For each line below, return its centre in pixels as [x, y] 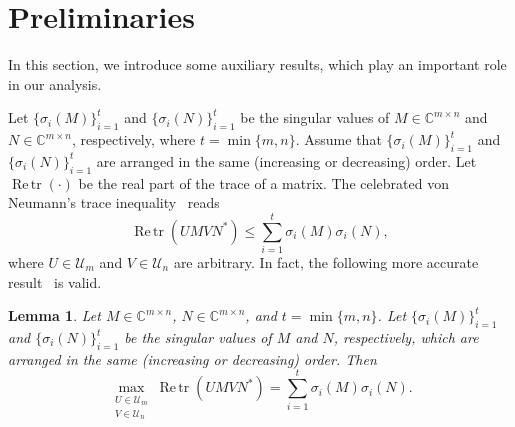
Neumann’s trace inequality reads [114, 202]
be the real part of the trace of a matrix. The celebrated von [263, 182]
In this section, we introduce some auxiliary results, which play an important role [257, 64]
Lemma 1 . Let [54, 315]
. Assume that [338, 139]
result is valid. [55, 281]
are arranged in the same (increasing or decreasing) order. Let [286, 160]
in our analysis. [55, 83]
